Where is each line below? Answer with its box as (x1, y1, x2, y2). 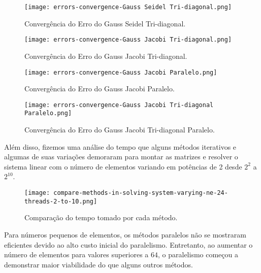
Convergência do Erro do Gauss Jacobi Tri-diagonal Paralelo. (24, 124, 215, 135)
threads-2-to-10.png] (24, 197, 97, 205)
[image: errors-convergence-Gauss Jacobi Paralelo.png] (24, 69, 217, 76)
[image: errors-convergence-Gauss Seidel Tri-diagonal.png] (24, 4, 232, 11)
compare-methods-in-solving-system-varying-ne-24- (53, 189, 228, 197)
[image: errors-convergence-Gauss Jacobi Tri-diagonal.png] (24, 36, 232, 44)
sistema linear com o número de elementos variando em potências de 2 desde (4, 161, 242, 172)
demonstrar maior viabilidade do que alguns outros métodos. (4, 259, 193, 269)
